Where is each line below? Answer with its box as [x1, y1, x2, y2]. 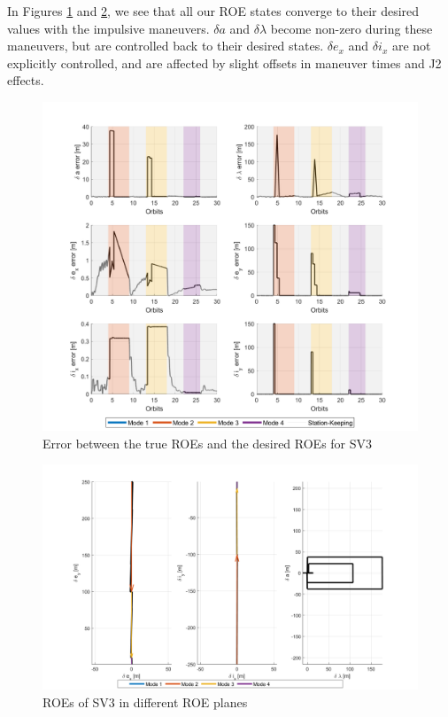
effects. [7, 71, 44, 90]
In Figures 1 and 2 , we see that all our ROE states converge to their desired [7, 2, 420, 19]
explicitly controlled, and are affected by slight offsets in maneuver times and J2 [7, 53, 442, 72]
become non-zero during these [270, 19, 433, 37]
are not [391, 36, 431, 55]
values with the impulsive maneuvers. [7, 19, 210, 37]
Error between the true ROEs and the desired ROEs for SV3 [42, 433, 373, 452]
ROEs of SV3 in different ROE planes [42, 692, 248, 711]
